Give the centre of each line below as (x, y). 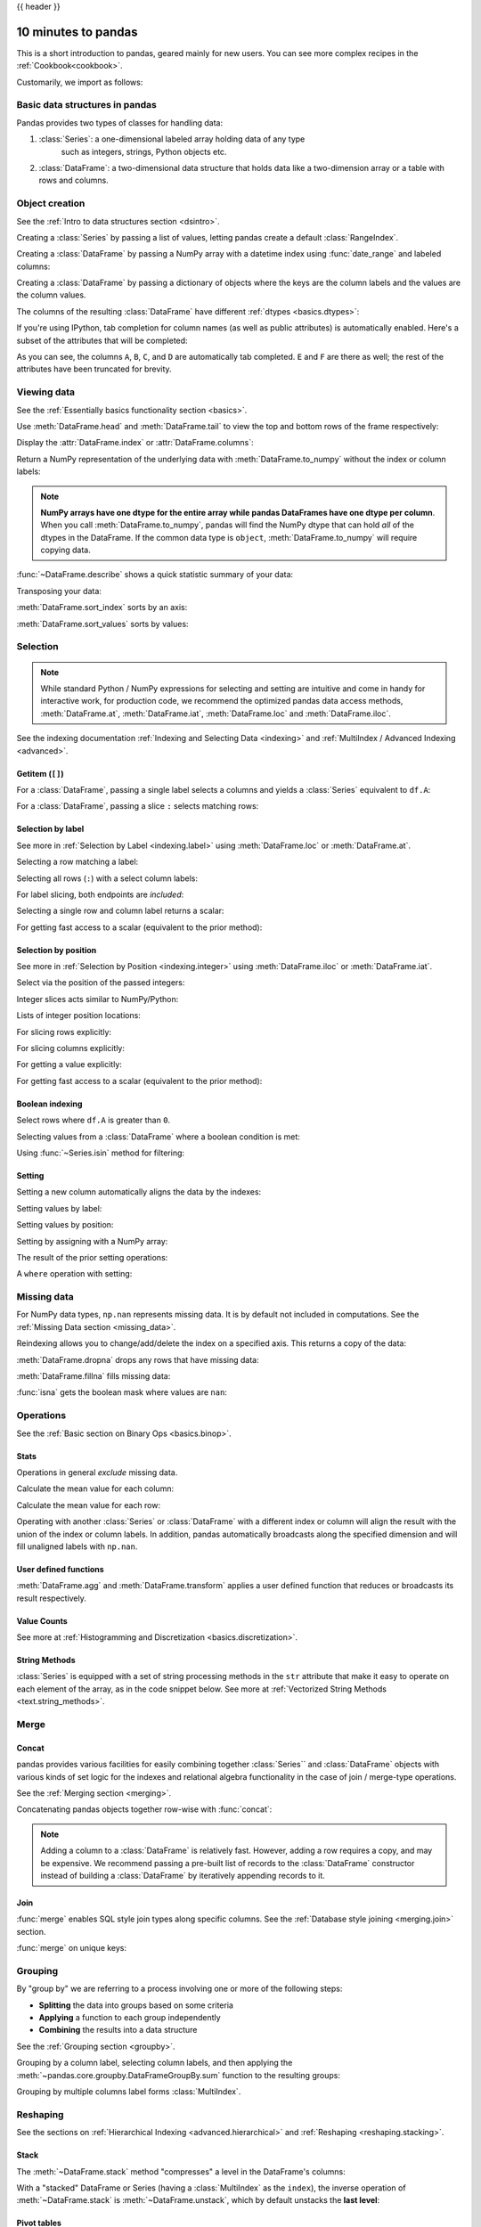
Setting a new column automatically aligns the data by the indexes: (139, 1192)
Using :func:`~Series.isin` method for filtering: (101, 1153)
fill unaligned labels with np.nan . (77, 1546)
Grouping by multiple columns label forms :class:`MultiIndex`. (129, 2091)
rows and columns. (73, 180)
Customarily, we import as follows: (80, 82)
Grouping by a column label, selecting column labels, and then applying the (155, 2063)
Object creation (51, 203)
